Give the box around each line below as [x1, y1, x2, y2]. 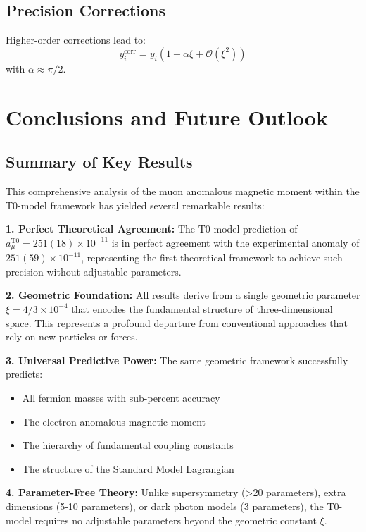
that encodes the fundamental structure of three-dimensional [71, 301, 333, 316]
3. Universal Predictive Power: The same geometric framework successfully [6, 352, 348, 367]
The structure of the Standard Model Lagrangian [22, 461, 234, 476]
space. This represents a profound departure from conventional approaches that [6, 315, 348, 330]
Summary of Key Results [6, 151, 193, 173]
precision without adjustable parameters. [6, 264, 182, 278]
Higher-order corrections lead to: [6, 32, 146, 47]
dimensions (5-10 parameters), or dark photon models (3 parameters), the [6, 498, 324, 513]
